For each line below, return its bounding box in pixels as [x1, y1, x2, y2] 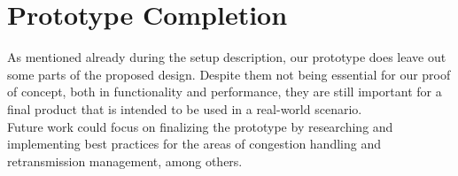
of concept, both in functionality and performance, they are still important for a [7, 82, 442, 101]
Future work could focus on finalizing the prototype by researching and [7, 117, 393, 135]
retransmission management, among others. [7, 151, 243, 170]
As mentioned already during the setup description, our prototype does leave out [7, 48, 446, 66]
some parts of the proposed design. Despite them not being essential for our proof [7, 65, 451, 83]
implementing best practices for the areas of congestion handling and [7, 134, 381, 153]
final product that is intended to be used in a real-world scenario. [7, 99, 362, 118]
